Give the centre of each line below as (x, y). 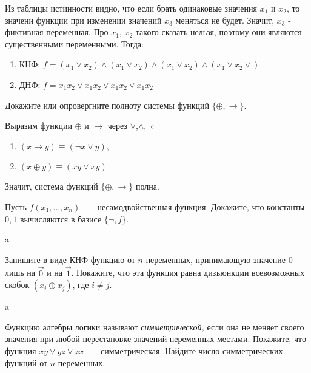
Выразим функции (38, 125)
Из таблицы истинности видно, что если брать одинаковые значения (131, 8)
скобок (17, 285)
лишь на (20, 272)
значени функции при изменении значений (83, 20)
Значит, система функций (52, 186)
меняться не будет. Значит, (225, 20)
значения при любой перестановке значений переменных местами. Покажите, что (155, 339)
